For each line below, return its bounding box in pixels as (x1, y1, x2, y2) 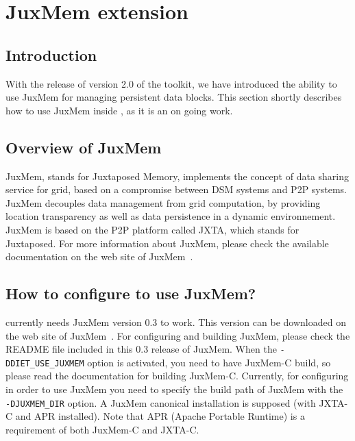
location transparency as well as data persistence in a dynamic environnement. (5, 209, 336, 223)
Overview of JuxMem (5, 136, 162, 157)
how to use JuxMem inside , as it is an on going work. (5, 103, 233, 117)
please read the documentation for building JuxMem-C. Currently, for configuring (5, 368, 349, 383)
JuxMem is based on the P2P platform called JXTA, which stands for (5, 222, 299, 236)
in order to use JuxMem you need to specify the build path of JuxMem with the (5, 382, 343, 396)
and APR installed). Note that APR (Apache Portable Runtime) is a (15, 409, 305, 423)
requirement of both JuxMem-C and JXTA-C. (5, 422, 199, 436)
